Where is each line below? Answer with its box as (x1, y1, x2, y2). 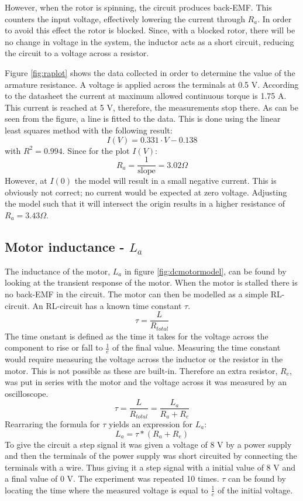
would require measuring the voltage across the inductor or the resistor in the (5, 353, 283, 365)
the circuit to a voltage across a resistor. (5, 47, 149, 59)
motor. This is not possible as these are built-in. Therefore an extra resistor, (5, 364, 278, 376)
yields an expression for (109, 417, 193, 430)
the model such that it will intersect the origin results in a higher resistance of (5, 197, 285, 210)
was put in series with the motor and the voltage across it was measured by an (5, 376, 287, 388)
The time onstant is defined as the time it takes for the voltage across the (5, 330, 268, 342)
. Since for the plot (62, 144, 130, 156)
